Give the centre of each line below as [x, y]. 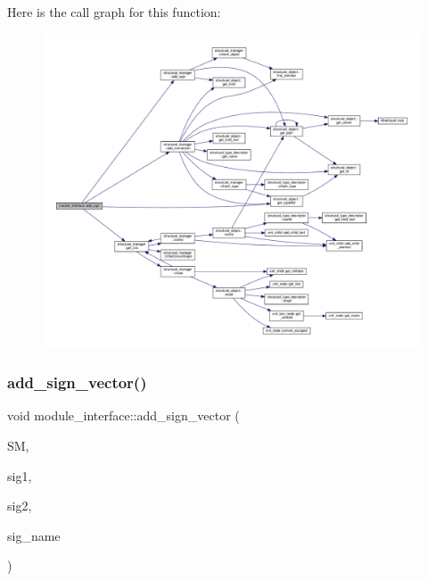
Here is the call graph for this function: [114, 12]
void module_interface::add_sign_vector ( [123, 415]
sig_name [34, 535]
